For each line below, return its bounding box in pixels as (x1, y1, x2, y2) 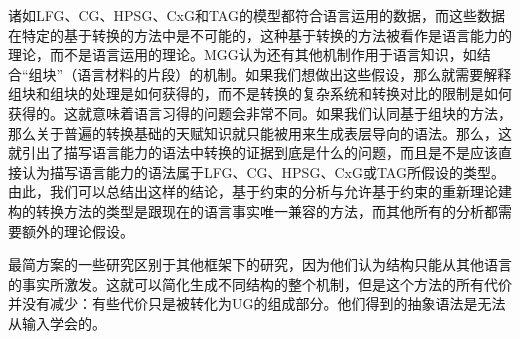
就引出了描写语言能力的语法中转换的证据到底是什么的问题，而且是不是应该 (8, 142, 498, 163)
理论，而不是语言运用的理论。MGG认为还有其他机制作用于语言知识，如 (8, 44, 477, 65)
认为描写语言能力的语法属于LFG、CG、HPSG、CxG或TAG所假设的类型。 (21, 161, 505, 182)
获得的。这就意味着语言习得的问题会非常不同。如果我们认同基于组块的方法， (8, 102, 512, 123)
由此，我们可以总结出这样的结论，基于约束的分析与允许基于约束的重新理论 (8, 181, 498, 202)
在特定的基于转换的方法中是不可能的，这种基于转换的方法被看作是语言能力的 (8, 24, 512, 45)
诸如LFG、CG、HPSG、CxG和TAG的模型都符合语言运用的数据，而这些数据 (8, 5, 505, 25)
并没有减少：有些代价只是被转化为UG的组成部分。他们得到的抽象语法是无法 (8, 293, 506, 314)
